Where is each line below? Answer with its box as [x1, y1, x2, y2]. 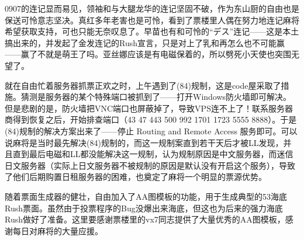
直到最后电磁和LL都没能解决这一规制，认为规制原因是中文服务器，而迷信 [12, 148, 293, 160]
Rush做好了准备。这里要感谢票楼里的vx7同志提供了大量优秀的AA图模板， [5, 213, 285, 225]
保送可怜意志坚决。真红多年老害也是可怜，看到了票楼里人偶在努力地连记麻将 [5, 13, 299, 26]
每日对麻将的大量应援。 [12, 224, 103, 236]
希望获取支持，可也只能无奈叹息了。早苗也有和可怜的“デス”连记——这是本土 [5, 25, 299, 37]
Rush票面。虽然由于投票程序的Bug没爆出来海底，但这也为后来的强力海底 [5, 201, 283, 214]
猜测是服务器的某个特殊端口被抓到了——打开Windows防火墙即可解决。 [20, 91, 292, 103]
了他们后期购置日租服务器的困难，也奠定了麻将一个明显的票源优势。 [5, 171, 267, 183]
